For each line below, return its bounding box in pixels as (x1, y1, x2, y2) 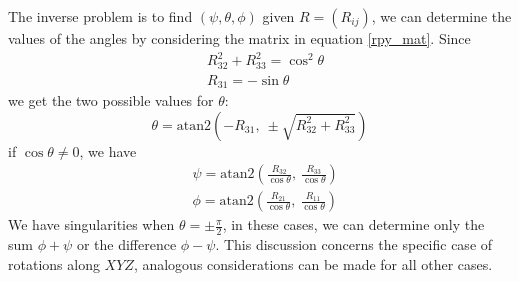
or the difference (76, 234, 177, 255)
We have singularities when (8, 214, 175, 235)
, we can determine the (371, 6, 512, 26)
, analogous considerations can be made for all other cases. (133, 253, 493, 274)
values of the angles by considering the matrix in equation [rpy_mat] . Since (8, 28, 471, 48)
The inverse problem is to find (8, 6, 193, 26)
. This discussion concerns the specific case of (215, 234, 493, 255)
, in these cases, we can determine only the (222, 214, 485, 235)
